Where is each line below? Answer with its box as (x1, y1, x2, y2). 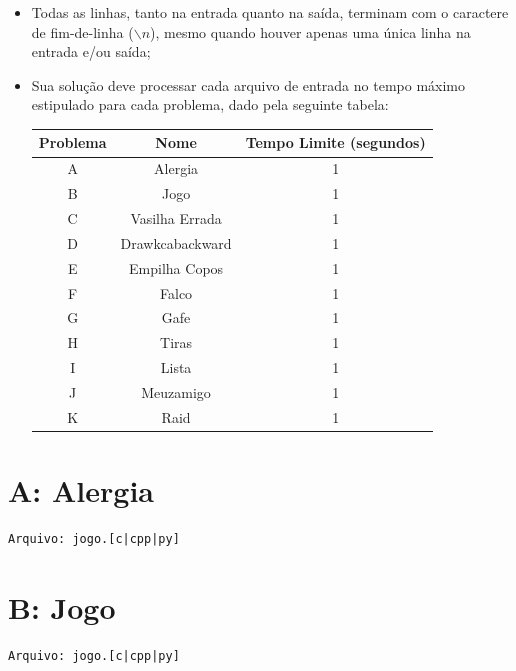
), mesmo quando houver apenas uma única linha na (150, 21, 471, 42)
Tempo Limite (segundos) (245, 132, 426, 153)
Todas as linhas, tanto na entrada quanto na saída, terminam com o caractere (31, 2, 509, 22)
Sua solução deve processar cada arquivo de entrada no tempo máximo (31, 74, 465, 95)
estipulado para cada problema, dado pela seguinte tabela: (31, 94, 389, 115)
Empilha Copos (129, 257, 224, 278)
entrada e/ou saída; (31, 41, 151, 62)
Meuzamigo (141, 381, 211, 402)
